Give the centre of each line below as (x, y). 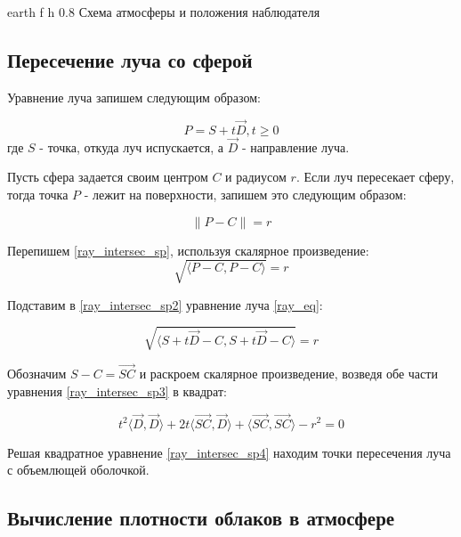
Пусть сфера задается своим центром (108, 177)
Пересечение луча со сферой (130, 59)
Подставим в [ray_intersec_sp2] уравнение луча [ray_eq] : (165, 304)
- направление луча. (296, 146)
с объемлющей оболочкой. (78, 470)
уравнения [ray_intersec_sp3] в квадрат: (117, 391)
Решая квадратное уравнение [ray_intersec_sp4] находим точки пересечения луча (229, 452)
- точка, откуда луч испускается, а (132, 146)
